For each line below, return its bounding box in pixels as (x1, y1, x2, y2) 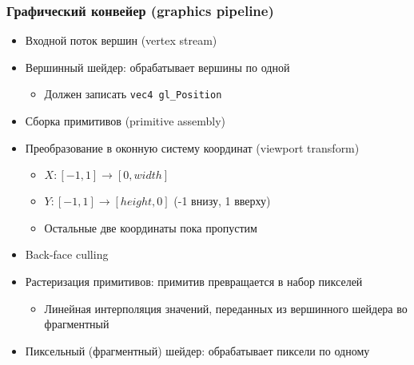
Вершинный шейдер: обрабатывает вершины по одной (25, 58, 290, 75)
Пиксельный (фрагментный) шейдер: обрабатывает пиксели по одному (25, 342, 370, 359)
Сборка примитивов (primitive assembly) (25, 113, 226, 129)
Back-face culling (25, 246, 109, 263)
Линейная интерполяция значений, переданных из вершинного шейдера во (44, 300, 408, 316)
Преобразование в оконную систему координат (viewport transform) (25, 139, 360, 156)
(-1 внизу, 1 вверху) (173, 192, 271, 209)
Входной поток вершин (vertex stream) (25, 32, 217, 49)
